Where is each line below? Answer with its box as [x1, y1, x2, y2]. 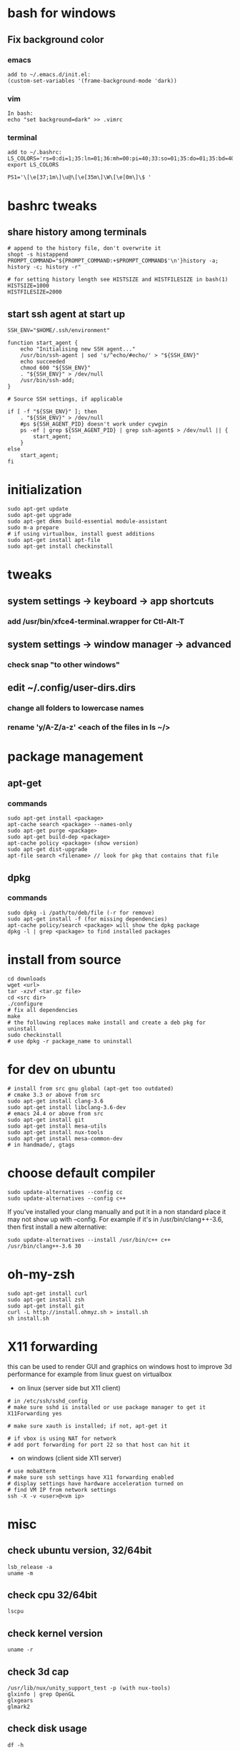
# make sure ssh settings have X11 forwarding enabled [7, 1473, 174, 1481]
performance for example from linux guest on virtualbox [7, 1370, 172, 1378]
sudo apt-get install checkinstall [7, 543, 114, 551]
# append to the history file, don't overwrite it [7, 245, 161, 252]
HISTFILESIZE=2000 [7, 289, 62, 296]
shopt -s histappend [7, 251, 69, 259]
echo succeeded [20, 358, 66, 366]
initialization [7, 482, 82, 498]
